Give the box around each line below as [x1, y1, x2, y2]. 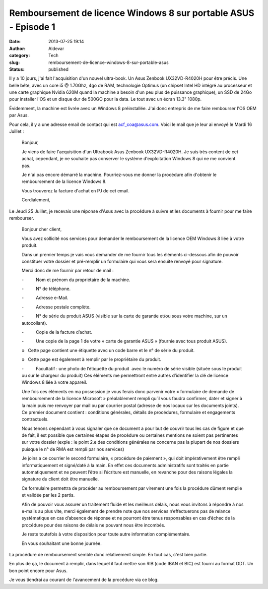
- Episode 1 [9, 21, 56, 32]
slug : [9, 59, 20, 65]
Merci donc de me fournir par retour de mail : [21, 268, 114, 274]
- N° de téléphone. [21, 286, 71, 292]
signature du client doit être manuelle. [21, 476, 99, 482]
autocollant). [21, 320, 48, 326]
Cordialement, [21, 197, 51, 203]
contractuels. [21, 416, 49, 422]
